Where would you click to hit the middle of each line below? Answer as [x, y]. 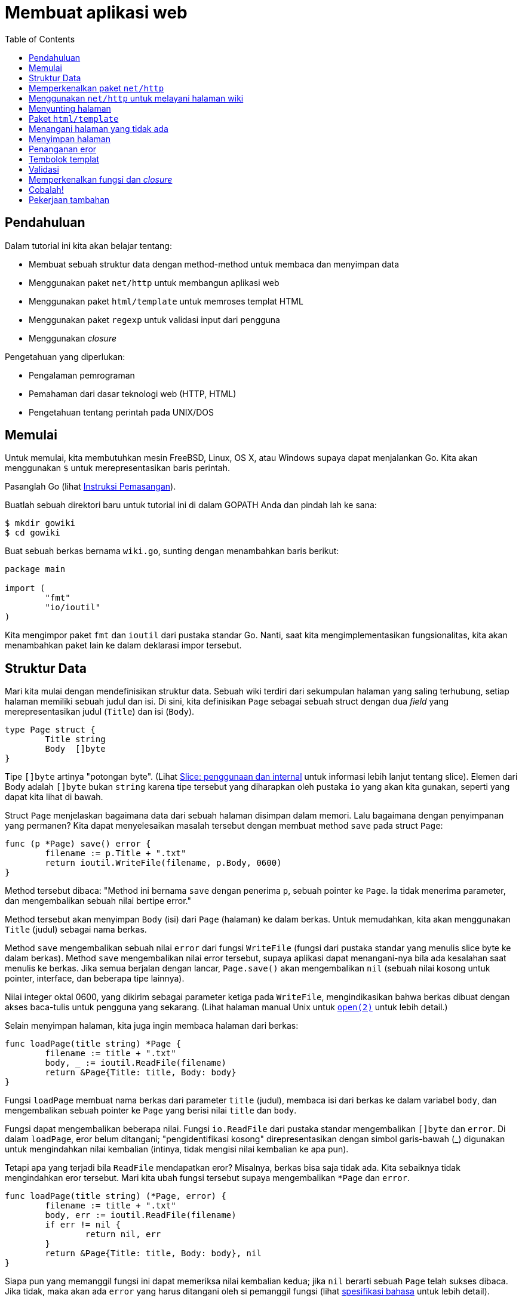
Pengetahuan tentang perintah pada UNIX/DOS [121, 412]
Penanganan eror [63, 149]
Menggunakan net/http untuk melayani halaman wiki [136, 98]
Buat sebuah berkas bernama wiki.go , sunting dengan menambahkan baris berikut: [172, 551]
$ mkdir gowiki [40, 523]
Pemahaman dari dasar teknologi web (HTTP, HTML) [133, 393]
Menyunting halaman [70, 108]
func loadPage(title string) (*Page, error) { [116, 1196]
